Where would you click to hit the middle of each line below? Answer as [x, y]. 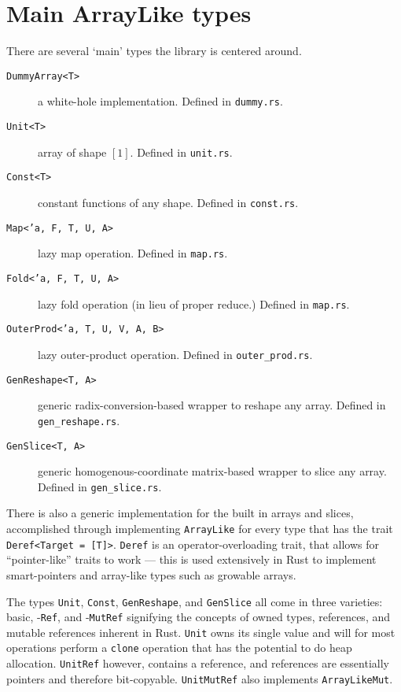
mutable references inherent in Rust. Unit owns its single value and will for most [201, 632]
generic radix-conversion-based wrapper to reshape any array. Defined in [212, 405]
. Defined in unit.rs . [181, 152]
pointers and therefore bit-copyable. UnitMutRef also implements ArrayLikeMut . [200, 678]
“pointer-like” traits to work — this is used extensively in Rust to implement [191, 559]
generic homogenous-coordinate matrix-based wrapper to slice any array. [212, 471]
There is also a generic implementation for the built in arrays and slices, [180, 513]
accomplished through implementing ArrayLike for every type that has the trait [200, 528]
